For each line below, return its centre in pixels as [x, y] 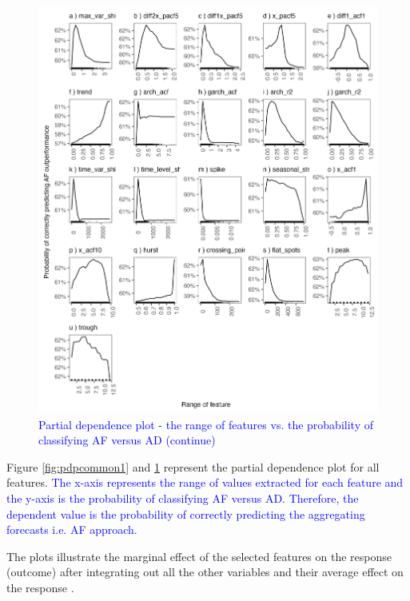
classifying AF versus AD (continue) [127, 440]
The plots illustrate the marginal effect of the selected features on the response [199, 556]
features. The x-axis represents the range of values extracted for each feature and [205, 482]
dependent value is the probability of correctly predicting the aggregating [186, 513]
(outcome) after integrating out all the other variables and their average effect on [205, 572]
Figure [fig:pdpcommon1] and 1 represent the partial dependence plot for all [193, 466]
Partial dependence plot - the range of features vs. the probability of [206, 424]
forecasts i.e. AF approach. [72, 529]
